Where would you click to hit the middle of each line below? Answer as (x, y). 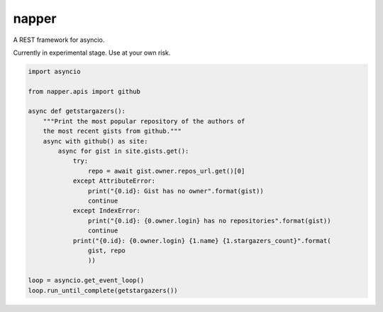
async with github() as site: (95, 141)
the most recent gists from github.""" (112, 131)
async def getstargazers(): (77, 111)
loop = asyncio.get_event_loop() (86, 280)
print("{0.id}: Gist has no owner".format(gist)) (176, 191)
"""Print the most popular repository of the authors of (144, 121)
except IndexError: (107, 211)
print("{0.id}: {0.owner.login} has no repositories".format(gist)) (209, 221)
